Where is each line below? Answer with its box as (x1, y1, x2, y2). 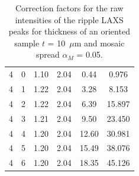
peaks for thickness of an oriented (8, 25, 130, 37)
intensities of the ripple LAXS (15, 13, 124, 26)
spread (35, 48, 60, 61)
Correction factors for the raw (15, 2, 124, 14)
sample (14, 36, 40, 49)
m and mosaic (74, 36, 125, 49)
